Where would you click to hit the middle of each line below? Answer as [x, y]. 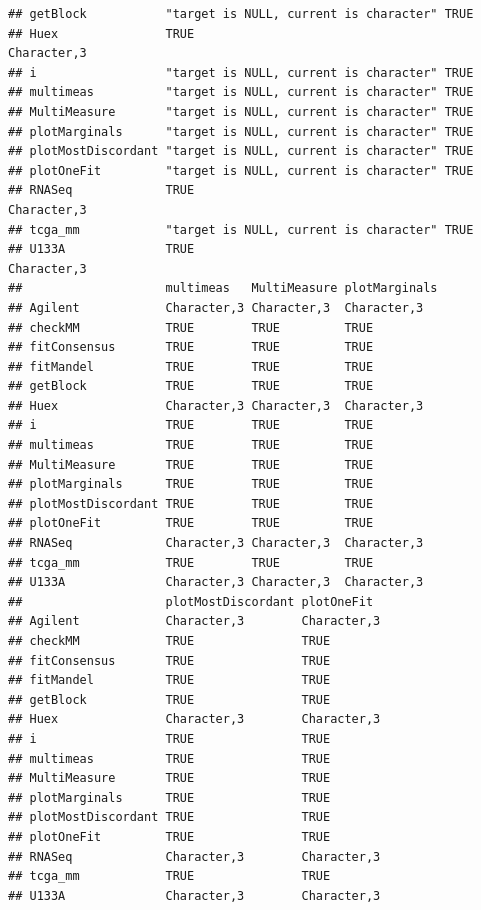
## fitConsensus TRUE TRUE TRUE [191, 347]
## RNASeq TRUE [101, 190]
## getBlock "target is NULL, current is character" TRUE [241, 14]
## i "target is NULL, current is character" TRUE [241, 72]
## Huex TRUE [101, 33]
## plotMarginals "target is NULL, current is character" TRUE [241, 131]
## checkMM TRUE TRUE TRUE [191, 327]
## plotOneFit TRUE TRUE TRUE [191, 523]
